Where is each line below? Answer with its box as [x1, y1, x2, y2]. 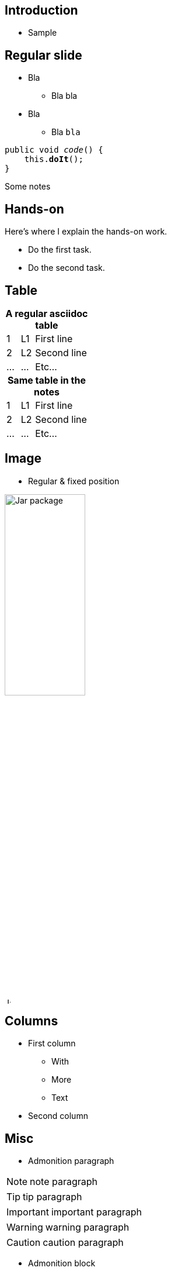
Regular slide [5, 47, 82, 63]
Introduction [5, 3, 78, 18]
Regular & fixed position [28, 476, 120, 486]
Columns [5, 1014, 58, 1029]
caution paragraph [43, 1236, 124, 1249]
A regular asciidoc [5, 307, 88, 319]
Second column [28, 1111, 88, 1121]
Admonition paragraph [28, 1156, 114, 1166]
